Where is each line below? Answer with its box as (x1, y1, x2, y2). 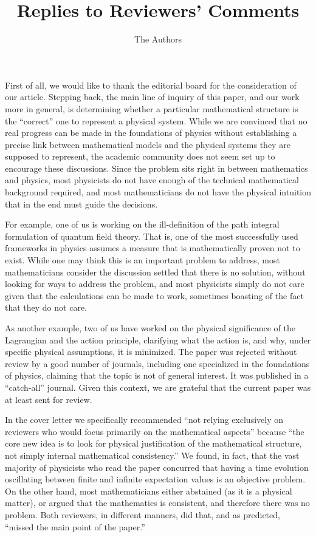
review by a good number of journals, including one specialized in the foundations (5, 357, 310, 370)
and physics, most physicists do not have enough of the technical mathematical (5, 174, 299, 186)
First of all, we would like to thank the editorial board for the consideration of (5, 78, 297, 91)
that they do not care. (5, 301, 87, 314)
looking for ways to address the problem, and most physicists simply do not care (5, 277, 304, 290)
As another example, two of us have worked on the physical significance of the (5, 322, 295, 334)
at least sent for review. (5, 393, 92, 405)
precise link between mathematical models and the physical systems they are (5, 138, 290, 150)
